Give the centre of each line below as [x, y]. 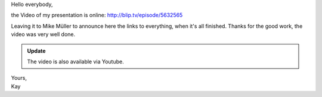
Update [36, 51]
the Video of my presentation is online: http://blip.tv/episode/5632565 [97, 15]
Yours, [19, 78]
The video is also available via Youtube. [76, 62]
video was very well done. [43, 34]
